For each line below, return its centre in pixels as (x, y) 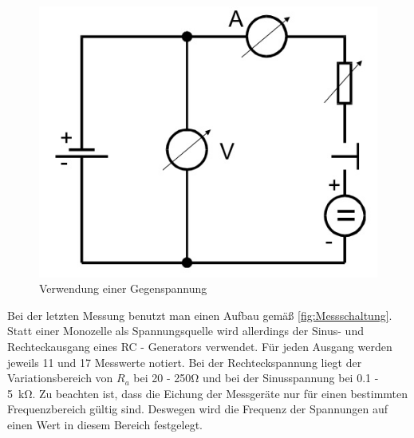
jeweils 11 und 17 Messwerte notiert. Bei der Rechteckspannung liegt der (185, 362)
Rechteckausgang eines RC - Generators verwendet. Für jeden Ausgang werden (200, 347)
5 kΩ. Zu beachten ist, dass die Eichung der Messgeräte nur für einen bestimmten (208, 393)
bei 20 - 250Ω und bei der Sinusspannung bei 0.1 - (256, 378)
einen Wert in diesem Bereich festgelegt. (105, 425)
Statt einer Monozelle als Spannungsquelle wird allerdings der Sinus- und (185, 331)
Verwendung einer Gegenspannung (123, 288)
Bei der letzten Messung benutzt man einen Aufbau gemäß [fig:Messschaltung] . (200, 315)
